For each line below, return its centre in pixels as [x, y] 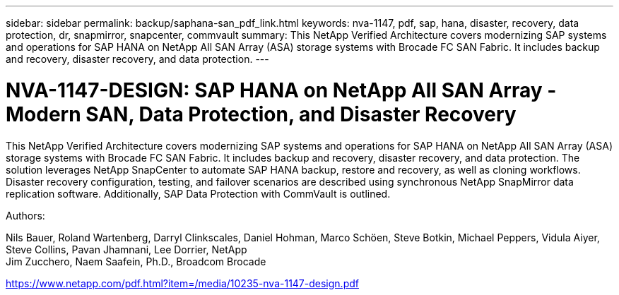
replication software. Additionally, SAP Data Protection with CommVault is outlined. [198, 193]
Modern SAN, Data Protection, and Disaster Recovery [261, 114]
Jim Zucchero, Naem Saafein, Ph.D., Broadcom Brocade [136, 261]
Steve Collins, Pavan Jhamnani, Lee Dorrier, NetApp [126, 249]
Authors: [25, 215]
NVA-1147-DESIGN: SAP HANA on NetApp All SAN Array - [281, 90]
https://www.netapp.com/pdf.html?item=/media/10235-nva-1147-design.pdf [182, 283]
